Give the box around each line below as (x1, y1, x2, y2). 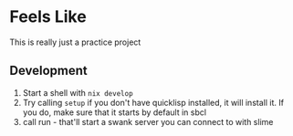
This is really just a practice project (9, 37, 141, 47)
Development (9, 63, 89, 78)
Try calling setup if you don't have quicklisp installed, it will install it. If (22, 97, 285, 108)
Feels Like (9, 6, 87, 27)
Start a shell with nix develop (22, 87, 134, 98)
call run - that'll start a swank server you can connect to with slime (22, 116, 274, 127)
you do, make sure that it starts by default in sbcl (22, 107, 207, 118)
